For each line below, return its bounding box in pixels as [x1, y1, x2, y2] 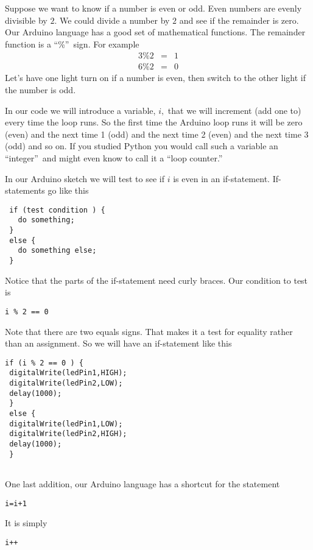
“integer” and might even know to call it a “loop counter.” [5, 152, 223, 164]
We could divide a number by [59, 13, 170, 26]
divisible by [5, 13, 47, 26]
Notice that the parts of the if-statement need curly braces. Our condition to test [5, 273, 308, 286]
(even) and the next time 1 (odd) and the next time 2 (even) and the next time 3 [5, 127, 309, 140]
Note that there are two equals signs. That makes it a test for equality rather [5, 325, 293, 337]
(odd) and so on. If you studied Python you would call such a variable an [5, 139, 278, 152]
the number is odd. [5, 83, 76, 96]
